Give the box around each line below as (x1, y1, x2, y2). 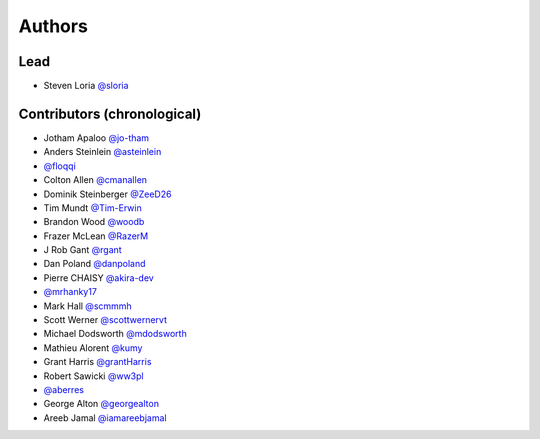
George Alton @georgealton (43, 398, 160, 410)
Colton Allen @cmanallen (43, 174, 148, 186)
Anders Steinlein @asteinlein (43, 146, 162, 158)
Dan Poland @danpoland (43, 258, 146, 270)
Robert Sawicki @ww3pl (43, 370, 144, 382)
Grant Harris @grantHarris (43, 356, 152, 368)
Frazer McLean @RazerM (43, 230, 149, 242)
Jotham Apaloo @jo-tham (43, 131, 150, 144)
